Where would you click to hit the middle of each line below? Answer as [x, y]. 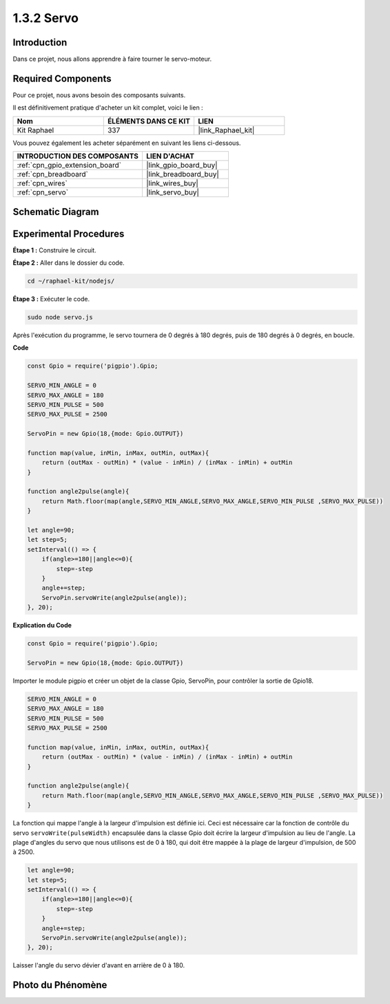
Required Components [62, 78]
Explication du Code [42, 625]
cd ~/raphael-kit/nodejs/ [71, 281]
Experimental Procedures [69, 233]
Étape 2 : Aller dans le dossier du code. [69, 263]
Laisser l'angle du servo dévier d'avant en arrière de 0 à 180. [99, 965]
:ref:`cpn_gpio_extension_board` [69, 165]
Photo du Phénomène [60, 985]
